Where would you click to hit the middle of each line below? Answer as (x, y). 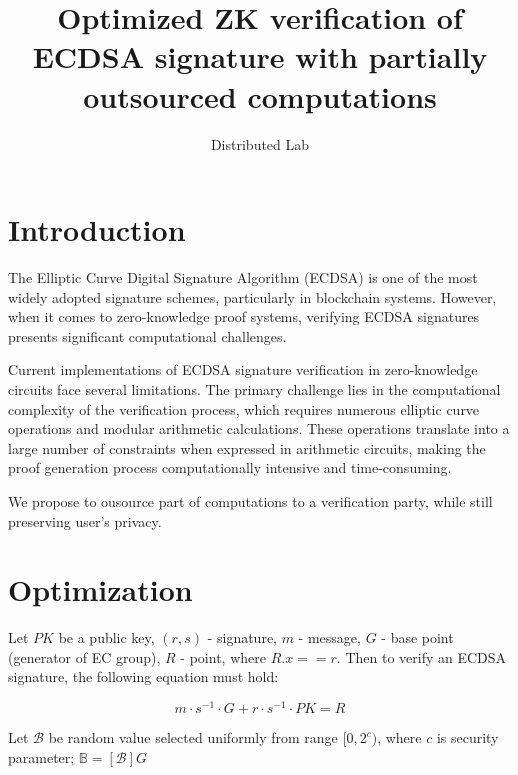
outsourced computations (260, 95)
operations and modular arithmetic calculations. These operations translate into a (259, 428)
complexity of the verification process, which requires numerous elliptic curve (244, 408)
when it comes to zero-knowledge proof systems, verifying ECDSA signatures (244, 316)
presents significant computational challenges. (147, 335)
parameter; (41, 756)
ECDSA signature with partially (260, 56)
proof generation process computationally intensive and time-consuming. (230, 467)
